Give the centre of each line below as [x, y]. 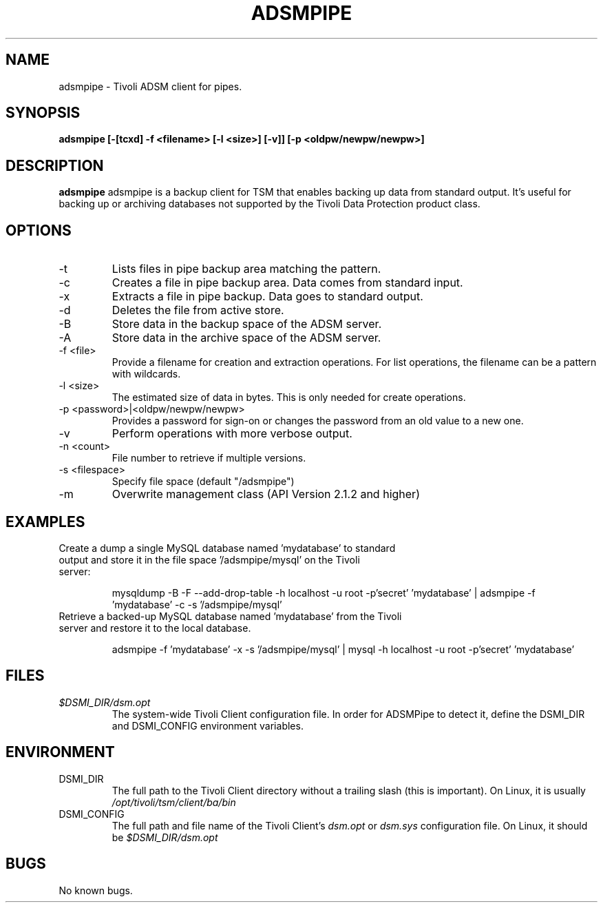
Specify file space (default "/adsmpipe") [203, 482]
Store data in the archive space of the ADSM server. [246, 338]
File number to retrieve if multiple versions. [209, 458]
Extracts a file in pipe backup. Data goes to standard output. [267, 297]
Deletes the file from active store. [198, 310]
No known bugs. [96, 890]
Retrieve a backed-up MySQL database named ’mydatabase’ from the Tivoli [230, 616]
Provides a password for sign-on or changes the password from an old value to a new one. [318, 421]
